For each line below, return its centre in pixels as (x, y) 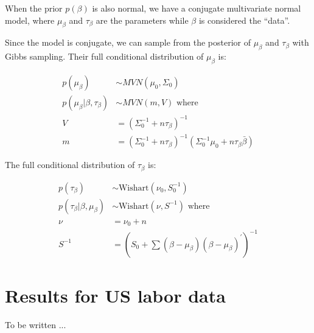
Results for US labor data (115, 295)
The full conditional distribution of (70, 165)
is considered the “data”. (244, 20)
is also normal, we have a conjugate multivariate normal (197, 8)
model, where (30, 20)
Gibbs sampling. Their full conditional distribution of (104, 56)
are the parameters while (142, 20)
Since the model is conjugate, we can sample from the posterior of (128, 42)
